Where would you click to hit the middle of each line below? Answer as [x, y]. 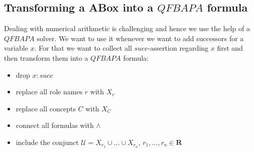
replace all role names [49, 92]
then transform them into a [46, 57]
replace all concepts [46, 108]
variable [16, 48]
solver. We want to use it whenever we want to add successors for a [140, 38]
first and [230, 48]
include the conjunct [47, 142]
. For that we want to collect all [83, 48]
